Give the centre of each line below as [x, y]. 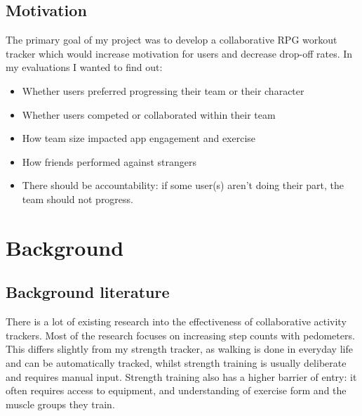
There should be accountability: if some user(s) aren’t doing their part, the [183, 185]
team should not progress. [78, 199]
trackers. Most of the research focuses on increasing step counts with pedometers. [180, 335]
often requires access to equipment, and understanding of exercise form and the [176, 390]
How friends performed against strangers [109, 161]
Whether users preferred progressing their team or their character [163, 90]
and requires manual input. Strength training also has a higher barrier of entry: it [181, 376]
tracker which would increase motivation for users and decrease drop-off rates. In [179, 53]
